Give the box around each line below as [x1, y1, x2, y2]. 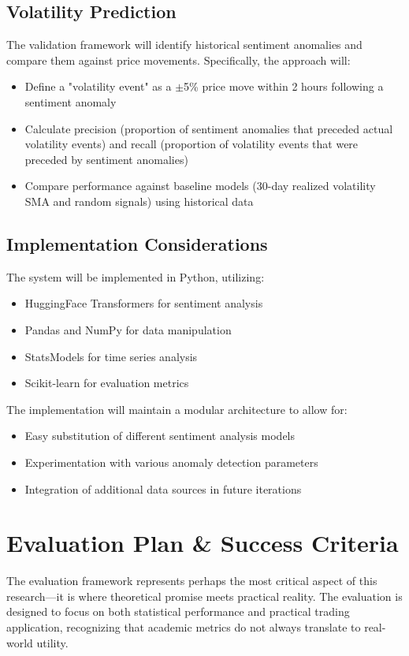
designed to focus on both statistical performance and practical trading [6, 603, 350, 620]
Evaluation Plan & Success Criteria [6, 527, 399, 559]
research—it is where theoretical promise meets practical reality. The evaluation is [6, 587, 403, 604]
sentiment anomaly [24, 93, 117, 110]
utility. [36, 634, 69, 650]
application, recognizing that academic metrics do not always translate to [6, 619, 361, 635]
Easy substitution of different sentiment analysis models [24, 427, 296, 444]
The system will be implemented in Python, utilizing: [6, 268, 265, 285]
